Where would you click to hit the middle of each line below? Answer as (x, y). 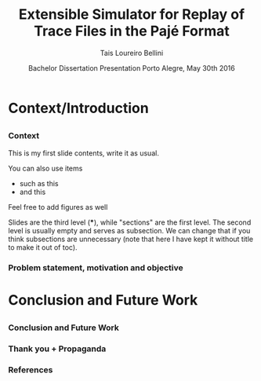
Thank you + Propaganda (57, 349)
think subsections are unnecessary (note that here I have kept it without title (130, 239)
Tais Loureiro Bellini (132, 53)
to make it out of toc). (43, 247)
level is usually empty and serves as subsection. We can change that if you (129, 230)
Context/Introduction (78, 108)
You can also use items (45, 168)
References (31, 370)
